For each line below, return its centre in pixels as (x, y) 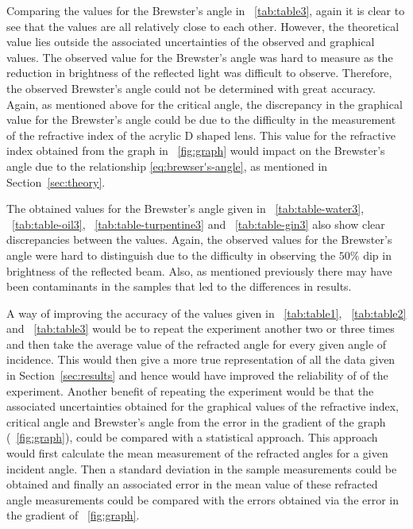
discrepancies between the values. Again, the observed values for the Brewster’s (199, 239)
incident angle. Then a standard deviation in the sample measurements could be (202, 468)
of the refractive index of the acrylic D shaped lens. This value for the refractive (201, 135)
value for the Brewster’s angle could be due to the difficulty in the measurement (201, 120)
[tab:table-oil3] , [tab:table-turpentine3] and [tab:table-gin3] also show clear (199, 224)
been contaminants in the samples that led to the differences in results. (179, 286)
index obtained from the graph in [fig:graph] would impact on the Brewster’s (196, 151)
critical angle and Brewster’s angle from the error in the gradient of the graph (196, 421)
